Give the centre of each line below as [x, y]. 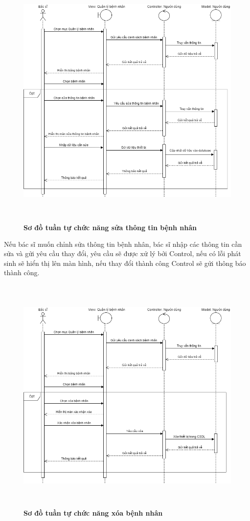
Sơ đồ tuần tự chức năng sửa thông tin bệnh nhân [110, 227]
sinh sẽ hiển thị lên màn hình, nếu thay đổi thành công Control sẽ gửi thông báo [125, 263]
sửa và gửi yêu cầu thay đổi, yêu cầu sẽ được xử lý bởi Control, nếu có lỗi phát [123, 253]
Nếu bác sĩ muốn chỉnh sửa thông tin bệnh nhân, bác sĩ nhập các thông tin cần [123, 244]
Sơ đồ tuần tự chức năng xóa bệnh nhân [93, 513]
